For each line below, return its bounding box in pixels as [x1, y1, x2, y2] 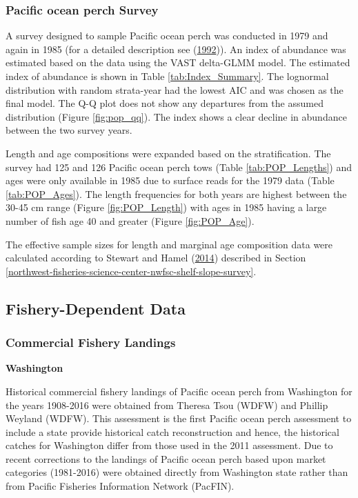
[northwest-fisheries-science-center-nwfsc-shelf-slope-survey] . [6, 263, 257, 278]
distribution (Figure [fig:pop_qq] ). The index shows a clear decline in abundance [6, 109, 347, 123]
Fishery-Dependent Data [6, 297, 186, 319]
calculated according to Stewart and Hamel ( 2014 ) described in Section [6, 250, 306, 265]
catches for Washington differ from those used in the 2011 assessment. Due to [6, 438, 333, 452]
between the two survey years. [6, 123, 132, 137]
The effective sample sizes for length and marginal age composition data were [6, 237, 333, 251]
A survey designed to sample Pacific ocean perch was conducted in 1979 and [6, 28, 328, 43]
